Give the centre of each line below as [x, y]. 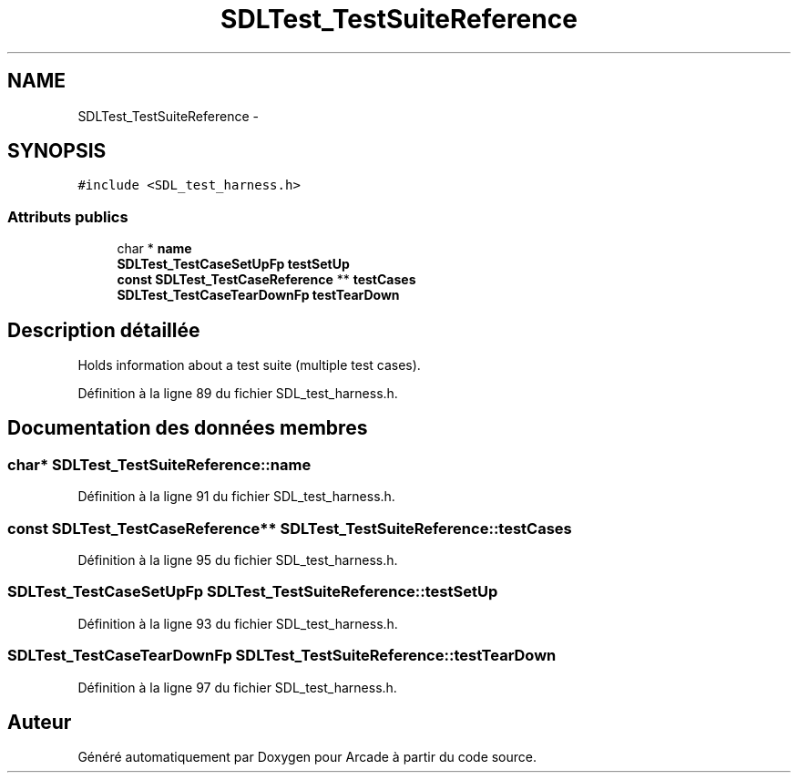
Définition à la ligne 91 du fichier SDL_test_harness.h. [236, 497]
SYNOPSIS [57, 151]
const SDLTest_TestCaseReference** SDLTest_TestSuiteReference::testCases [290, 528]
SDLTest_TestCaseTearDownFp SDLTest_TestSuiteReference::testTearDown [282, 656]
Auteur [40, 722]
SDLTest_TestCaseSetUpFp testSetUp [233, 264]
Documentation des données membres [188, 428]
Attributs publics [68, 216]
